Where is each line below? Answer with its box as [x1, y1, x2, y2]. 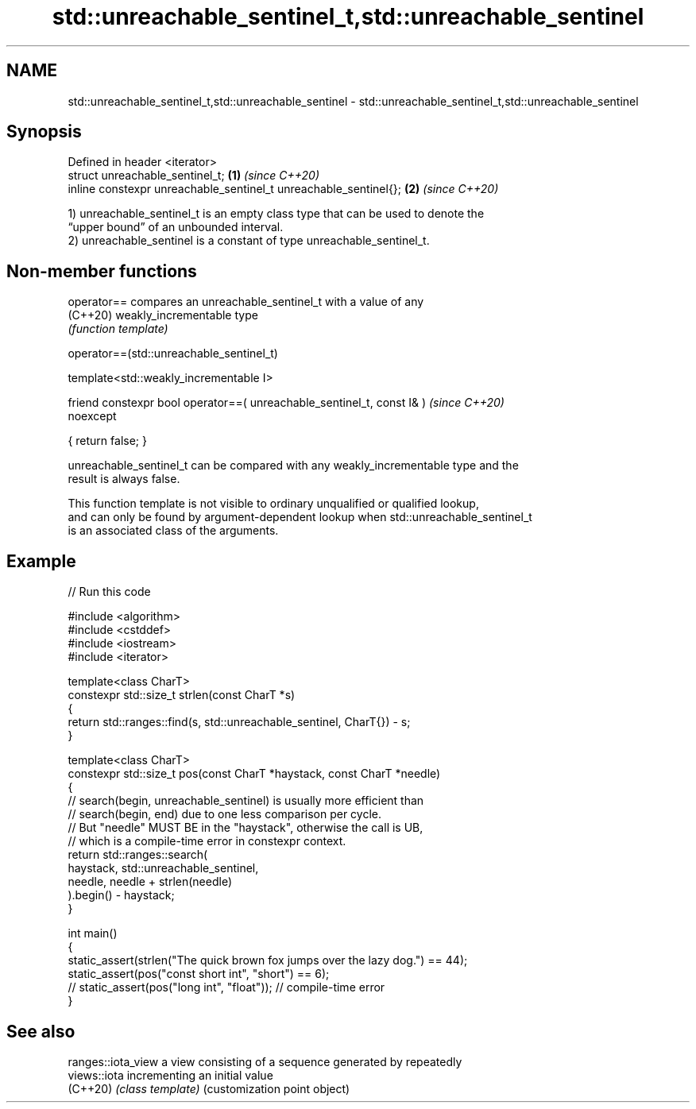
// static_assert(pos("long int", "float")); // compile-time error [68, 980, 385, 995]
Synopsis [6, 122, 82, 142]
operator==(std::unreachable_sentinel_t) [68, 346, 278, 361]
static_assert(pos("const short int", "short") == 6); [68, 967, 330, 981]
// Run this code [68, 585, 151, 599]
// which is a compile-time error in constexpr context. [68, 834, 346, 848]
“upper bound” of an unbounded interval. [68, 220, 284, 234]
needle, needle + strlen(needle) [68, 875, 232, 889]
